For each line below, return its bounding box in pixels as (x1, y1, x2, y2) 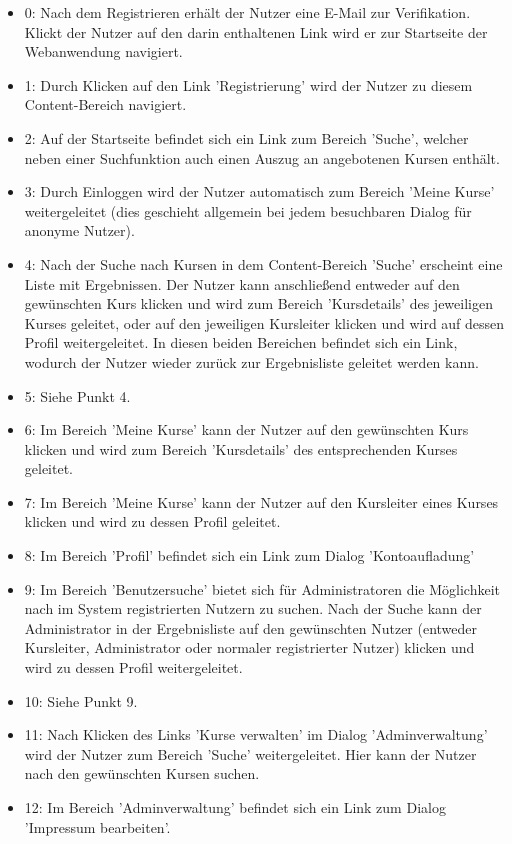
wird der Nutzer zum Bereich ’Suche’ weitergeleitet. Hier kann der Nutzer (24, 743, 477, 764)
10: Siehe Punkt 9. (24, 690, 138, 711)
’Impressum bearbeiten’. (24, 816, 171, 837)
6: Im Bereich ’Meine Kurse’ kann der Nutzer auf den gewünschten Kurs (24, 419, 469, 440)
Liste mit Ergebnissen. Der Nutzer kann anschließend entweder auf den (24, 273, 460, 294)
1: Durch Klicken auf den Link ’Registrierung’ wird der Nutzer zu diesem (24, 74, 473, 95)
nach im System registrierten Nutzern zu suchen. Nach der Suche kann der (24, 598, 482, 619)
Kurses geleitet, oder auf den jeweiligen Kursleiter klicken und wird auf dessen (24, 312, 505, 333)
